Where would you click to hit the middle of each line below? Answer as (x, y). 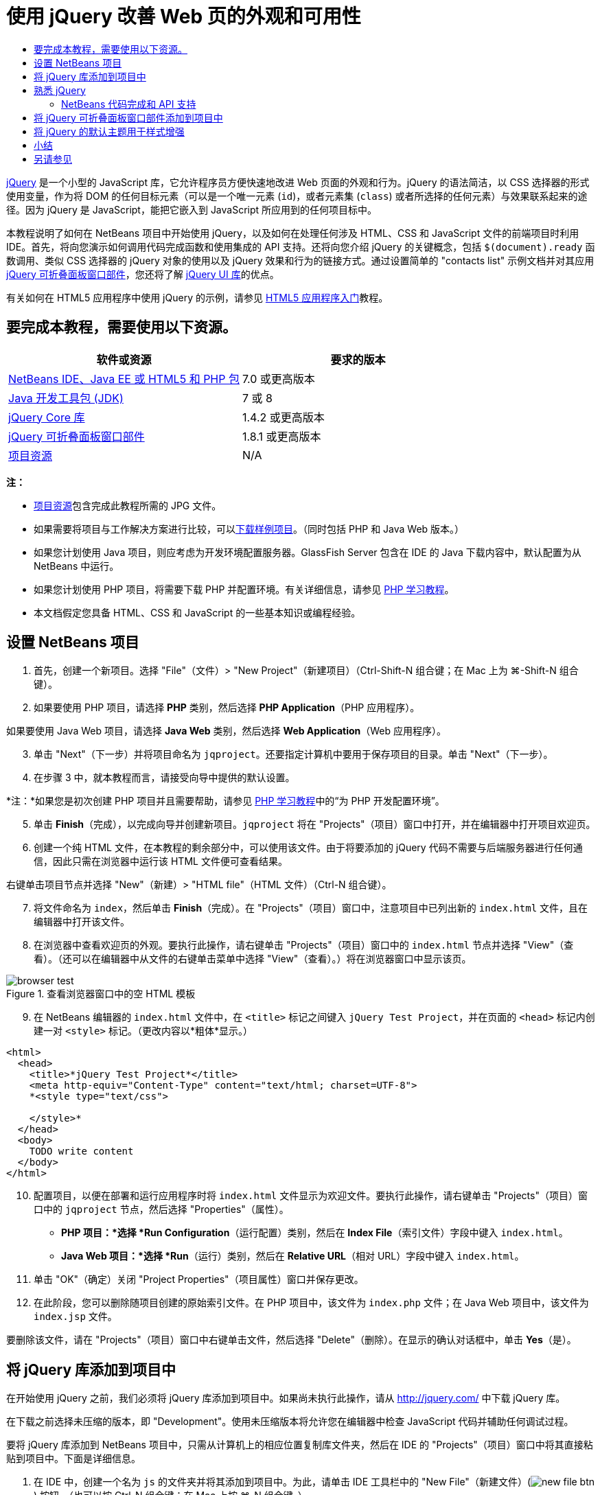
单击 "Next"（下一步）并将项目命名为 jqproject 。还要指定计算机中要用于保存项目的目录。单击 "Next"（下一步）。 (293, 754)
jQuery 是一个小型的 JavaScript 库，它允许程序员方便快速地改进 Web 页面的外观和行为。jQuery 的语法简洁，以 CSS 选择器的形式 (298, 182)
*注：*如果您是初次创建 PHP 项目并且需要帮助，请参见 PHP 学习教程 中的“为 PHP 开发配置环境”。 (226, 801)
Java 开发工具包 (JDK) (66, 398)
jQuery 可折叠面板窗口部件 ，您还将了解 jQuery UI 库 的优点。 (143, 274)
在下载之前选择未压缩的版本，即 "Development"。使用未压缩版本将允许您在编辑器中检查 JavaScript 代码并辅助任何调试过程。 (290, 1422)
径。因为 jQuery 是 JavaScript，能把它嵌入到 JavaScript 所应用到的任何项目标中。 (192, 209)
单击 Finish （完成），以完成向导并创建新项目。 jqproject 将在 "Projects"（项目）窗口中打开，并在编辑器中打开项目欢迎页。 (315, 824)
